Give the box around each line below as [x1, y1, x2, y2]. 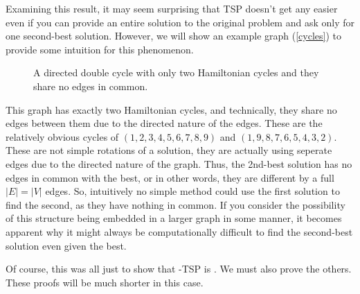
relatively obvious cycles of [6, 129, 119, 144]
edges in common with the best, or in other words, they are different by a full [6, 170, 334, 184]
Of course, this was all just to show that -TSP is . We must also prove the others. [6, 261, 352, 276]
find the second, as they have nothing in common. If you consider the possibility [6, 197, 345, 211]
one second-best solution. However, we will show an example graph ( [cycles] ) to [6, 28, 341, 43]
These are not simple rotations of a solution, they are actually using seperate [6, 143, 332, 157]
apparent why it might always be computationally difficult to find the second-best [6, 224, 353, 239]
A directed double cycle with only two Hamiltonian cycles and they [33, 65, 319, 80]
